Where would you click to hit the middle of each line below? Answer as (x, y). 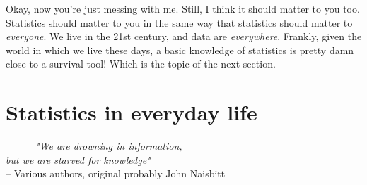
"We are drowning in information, (109, 146)
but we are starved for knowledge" (78, 159)
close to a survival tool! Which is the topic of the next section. (141, 64)
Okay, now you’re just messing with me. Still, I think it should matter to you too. (183, 8)
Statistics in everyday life (132, 112)
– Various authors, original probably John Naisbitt (116, 173)
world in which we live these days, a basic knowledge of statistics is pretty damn (180, 50)
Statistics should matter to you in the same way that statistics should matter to (179, 22)
